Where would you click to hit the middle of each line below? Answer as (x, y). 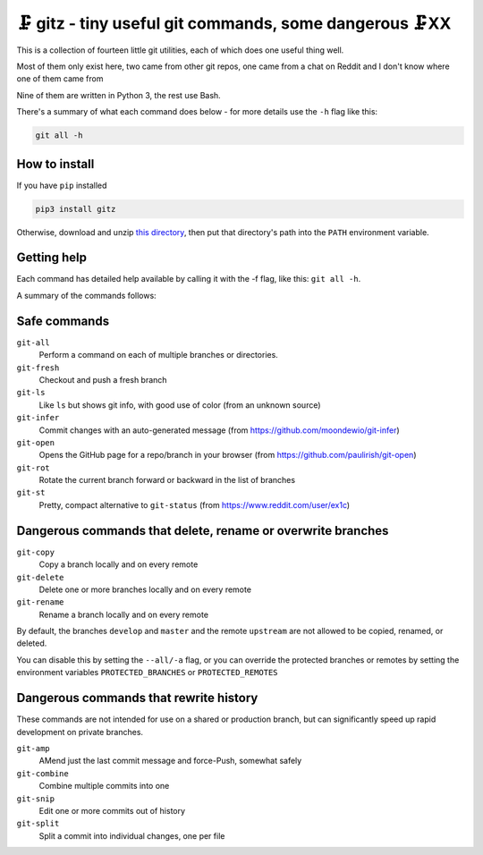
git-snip (36, 799)
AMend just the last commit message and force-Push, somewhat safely (170, 761)
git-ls (31, 393)
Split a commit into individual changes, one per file (132, 835)
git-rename (40, 602)
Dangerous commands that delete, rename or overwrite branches (203, 531)
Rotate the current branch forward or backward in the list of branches (167, 480)
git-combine (42, 773)
